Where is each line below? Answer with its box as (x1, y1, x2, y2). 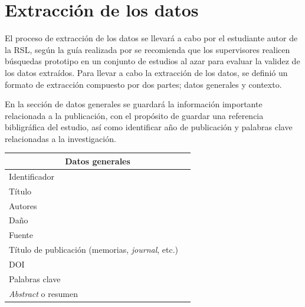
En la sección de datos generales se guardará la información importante (5, 98, 263, 110)
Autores (9, 199, 37, 212)
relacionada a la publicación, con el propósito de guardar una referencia (5, 109, 264, 121)
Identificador (9, 170, 55, 182)
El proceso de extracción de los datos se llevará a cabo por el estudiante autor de (5, 32, 298, 44)
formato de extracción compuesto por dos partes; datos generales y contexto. (5, 78, 282, 90)
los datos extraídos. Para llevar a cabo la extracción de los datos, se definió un (5, 66, 288, 78)
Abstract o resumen (9, 287, 78, 299)
